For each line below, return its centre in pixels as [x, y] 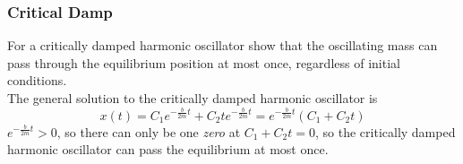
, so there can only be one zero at [149, 131]
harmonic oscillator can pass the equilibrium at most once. [168, 149]
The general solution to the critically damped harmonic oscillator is [193, 98]
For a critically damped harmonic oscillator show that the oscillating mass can [223, 45]
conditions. [37, 80]
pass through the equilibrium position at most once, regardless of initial [204, 62]
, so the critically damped [386, 131]
